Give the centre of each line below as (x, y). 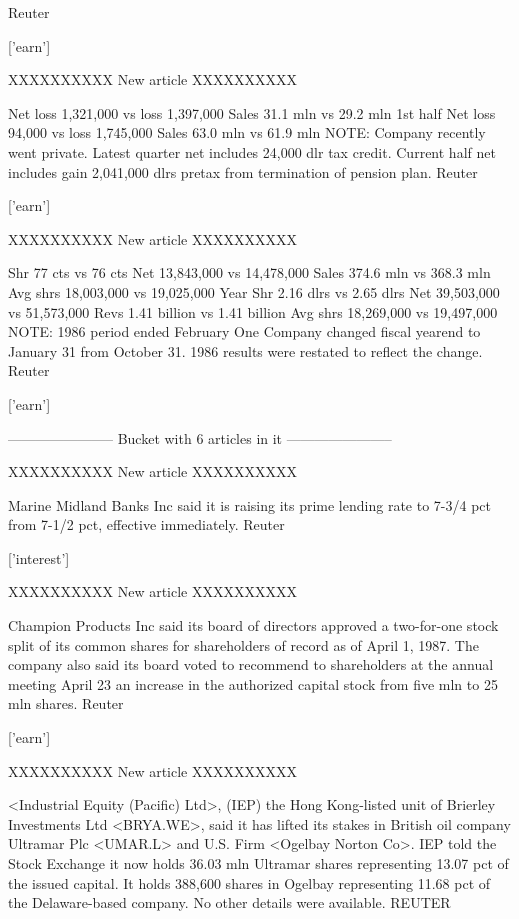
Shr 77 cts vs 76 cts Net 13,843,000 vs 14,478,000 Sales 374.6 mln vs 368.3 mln (249, 272)
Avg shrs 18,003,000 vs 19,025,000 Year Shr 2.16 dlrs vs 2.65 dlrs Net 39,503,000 (254, 291)
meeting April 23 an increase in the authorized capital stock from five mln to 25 (253, 683)
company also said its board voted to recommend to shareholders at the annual (251, 664)
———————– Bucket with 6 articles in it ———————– (200, 437)
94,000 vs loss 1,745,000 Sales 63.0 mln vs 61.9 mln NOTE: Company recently (247, 132)
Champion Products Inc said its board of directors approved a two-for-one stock (253, 625)
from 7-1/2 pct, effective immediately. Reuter (146, 524)
